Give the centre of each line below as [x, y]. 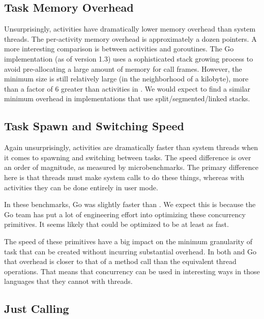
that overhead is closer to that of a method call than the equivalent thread [120, 261]
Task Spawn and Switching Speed [94, 126]
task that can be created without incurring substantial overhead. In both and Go [130, 251]
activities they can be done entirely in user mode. [81, 187]
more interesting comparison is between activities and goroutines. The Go [119, 49]
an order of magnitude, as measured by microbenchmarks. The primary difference [131, 167]
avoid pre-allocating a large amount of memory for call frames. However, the [123, 68]
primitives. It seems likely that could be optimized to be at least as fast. [116, 224]
